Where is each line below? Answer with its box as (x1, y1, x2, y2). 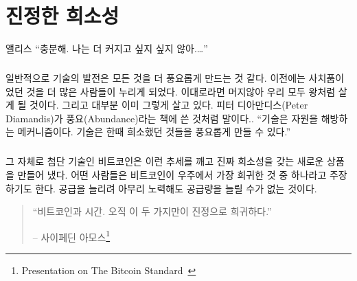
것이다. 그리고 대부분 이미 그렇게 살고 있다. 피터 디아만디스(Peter (30, 98, 308, 112)
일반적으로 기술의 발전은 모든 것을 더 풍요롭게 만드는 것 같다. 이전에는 (5, 71, 306, 85)
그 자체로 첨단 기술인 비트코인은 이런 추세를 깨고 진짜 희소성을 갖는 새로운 (5, 154, 324, 168)
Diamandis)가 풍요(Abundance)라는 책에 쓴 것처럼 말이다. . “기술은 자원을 (5, 111, 319, 125)
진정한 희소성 (5, 1, 119, 30)
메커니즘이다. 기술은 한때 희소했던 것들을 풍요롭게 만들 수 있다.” (17, 124, 291, 139)
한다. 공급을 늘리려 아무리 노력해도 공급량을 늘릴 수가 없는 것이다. (35, 181, 317, 195)
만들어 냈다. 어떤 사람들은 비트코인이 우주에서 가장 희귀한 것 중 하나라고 (17, 168, 327, 182)
